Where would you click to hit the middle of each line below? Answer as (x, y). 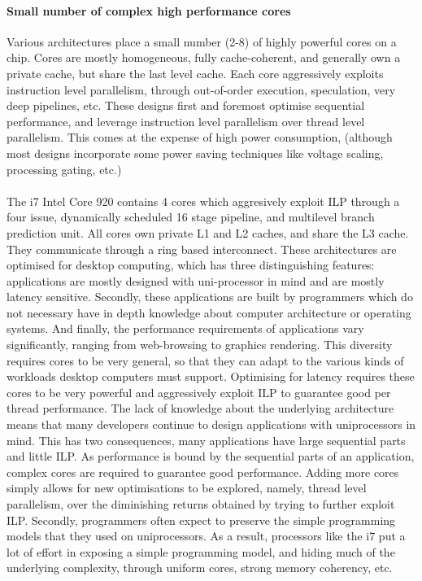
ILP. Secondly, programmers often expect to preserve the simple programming (201, 520)
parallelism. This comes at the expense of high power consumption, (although (200, 137)
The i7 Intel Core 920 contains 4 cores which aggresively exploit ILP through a (203, 201)
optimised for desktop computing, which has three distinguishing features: (191, 265)
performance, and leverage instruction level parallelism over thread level (186, 121)
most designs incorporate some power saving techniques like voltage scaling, (195, 153)
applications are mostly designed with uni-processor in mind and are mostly (196, 280)
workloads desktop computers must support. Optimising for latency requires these (211, 376)
